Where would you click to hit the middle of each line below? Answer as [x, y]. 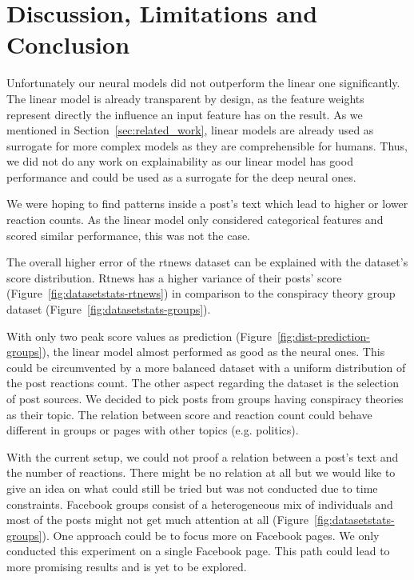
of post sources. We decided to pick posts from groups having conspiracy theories [205, 398]
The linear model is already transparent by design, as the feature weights [185, 98]
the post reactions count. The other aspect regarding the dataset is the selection [203, 383]
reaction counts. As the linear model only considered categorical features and [195, 220]
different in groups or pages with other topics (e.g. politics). [153, 430]
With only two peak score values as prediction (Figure [139, 336]
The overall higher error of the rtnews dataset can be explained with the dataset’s [207, 262]
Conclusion [68, 44]
